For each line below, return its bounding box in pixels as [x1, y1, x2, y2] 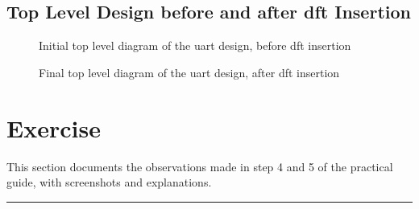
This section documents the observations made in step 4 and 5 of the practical [6, 158, 393, 174]
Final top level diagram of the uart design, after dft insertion [39, 64, 340, 80]
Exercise [6, 111, 101, 144]
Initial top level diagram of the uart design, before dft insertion [39, 37, 351, 54]
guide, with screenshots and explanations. [6, 174, 212, 191]
